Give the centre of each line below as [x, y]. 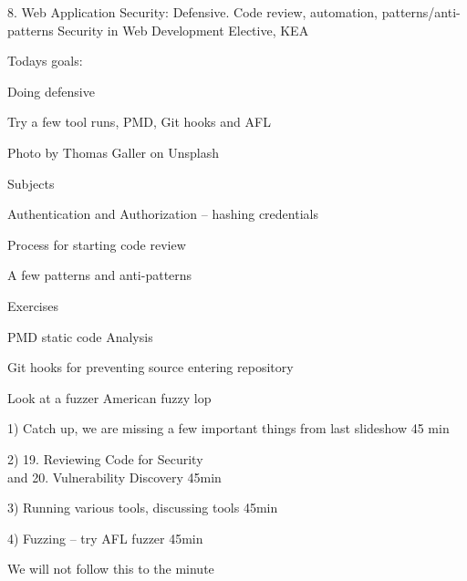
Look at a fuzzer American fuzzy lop [109, 397]
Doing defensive [51, 91]
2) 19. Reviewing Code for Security [105, 458]
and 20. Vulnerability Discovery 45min [114, 477]
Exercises [33, 305]
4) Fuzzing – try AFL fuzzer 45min [105, 538]
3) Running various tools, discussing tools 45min [143, 508]
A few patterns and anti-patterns [100, 275]
